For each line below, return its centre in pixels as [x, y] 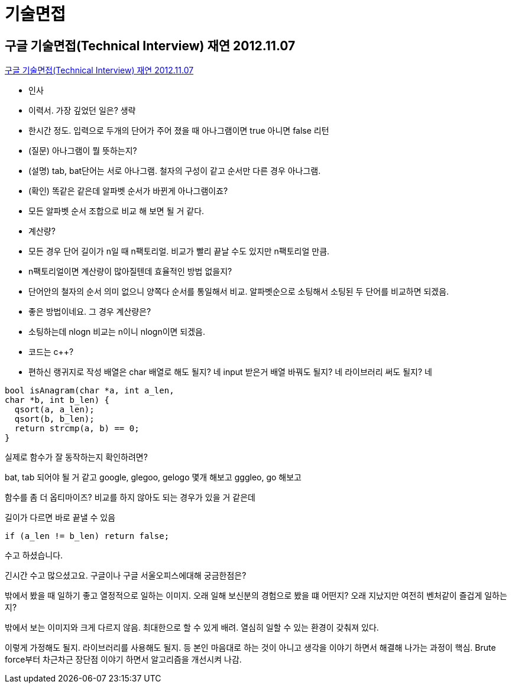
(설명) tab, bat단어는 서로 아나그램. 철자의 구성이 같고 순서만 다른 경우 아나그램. [175, 171]
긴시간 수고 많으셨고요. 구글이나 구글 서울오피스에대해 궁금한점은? [126, 576]
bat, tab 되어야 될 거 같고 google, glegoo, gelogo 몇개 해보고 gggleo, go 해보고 [153, 477]
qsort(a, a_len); [54, 410]
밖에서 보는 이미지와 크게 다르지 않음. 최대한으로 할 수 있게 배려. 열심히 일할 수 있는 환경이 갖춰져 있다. [192, 628]
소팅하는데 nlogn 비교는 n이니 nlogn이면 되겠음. [117, 332]
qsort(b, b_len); [54, 419]
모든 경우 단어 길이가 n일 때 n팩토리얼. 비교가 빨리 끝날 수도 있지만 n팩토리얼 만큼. [179, 251]
